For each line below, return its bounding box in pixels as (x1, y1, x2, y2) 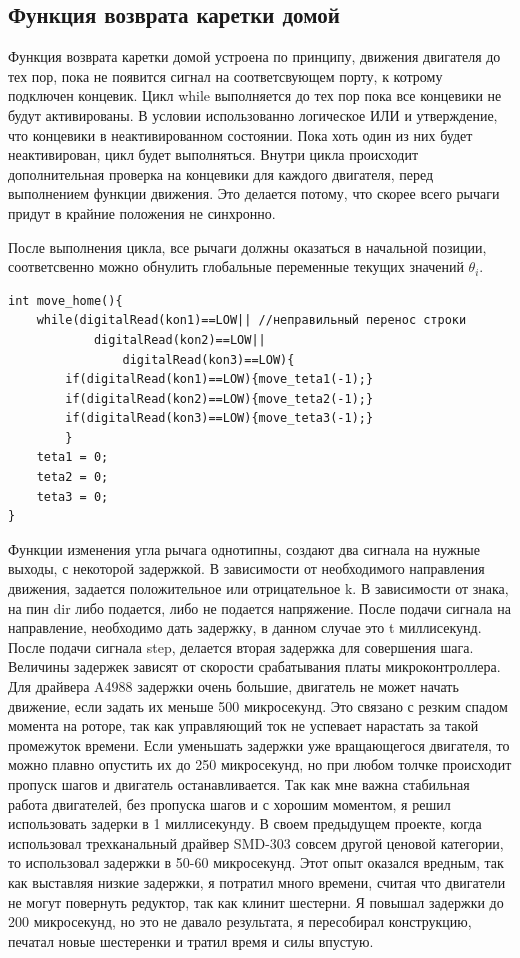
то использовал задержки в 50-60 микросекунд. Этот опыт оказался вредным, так (8, 852, 504, 873)
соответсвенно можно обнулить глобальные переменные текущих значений (8, 256, 464, 277)
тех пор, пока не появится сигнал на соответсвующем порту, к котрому (8, 65, 443, 86)
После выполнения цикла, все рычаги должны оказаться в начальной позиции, (8, 236, 487, 257)
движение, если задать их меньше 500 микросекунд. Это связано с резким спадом (8, 695, 508, 716)
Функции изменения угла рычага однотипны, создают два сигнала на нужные (8, 538, 480, 559)
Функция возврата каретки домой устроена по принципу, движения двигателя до (8, 46, 501, 67)
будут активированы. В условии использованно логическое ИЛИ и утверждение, (8, 104, 498, 125)
